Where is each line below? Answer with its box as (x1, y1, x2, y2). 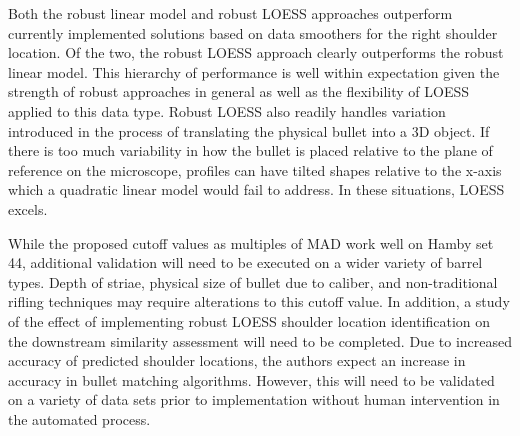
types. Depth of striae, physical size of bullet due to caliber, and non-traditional (8, 271, 498, 292)
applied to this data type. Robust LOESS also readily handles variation (8, 100, 446, 121)
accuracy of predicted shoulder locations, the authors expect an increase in (8, 350, 466, 371)
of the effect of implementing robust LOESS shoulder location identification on (8, 310, 491, 331)
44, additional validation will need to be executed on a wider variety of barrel (8, 252, 483, 273)
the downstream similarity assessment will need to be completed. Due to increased (8, 330, 512, 351)
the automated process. (8, 408, 151, 429)
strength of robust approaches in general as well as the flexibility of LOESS (8, 81, 470, 102)
